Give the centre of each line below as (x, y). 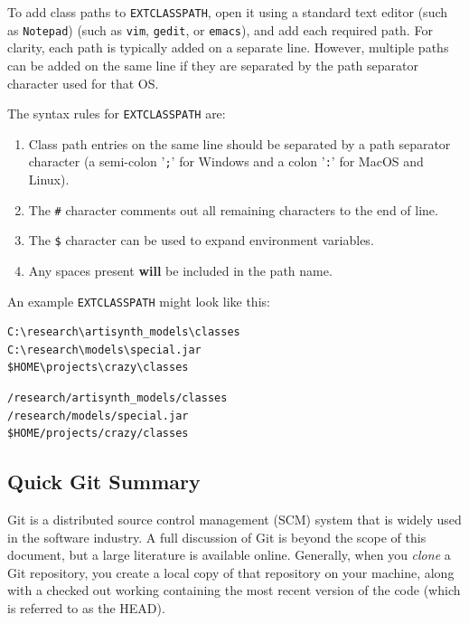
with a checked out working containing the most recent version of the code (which (234, 590)
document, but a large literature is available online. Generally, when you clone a (229, 555)
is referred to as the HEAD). (86, 607)
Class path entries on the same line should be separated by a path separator (239, 143)
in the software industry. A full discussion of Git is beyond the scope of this (217, 537)
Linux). (49, 179)
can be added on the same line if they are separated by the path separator (213, 65)
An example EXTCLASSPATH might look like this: (139, 301)
